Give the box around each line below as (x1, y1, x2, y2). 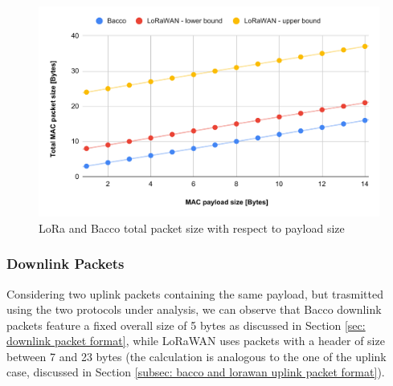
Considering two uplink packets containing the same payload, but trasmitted (6, 285, 384, 302)
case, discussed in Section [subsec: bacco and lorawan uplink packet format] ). (6, 364, 385, 380)
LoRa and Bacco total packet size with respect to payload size (39, 219, 345, 236)
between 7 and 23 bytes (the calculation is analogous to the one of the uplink (6, 347, 387, 364)
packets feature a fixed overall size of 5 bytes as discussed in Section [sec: (6, 316, 366, 333)
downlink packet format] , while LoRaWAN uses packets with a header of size (6, 332, 385, 349)
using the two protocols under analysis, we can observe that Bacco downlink (6, 301, 382, 318)
